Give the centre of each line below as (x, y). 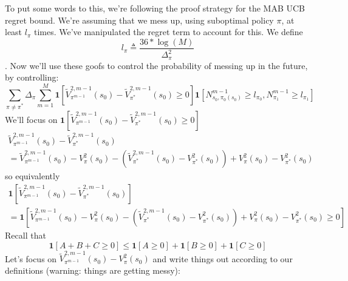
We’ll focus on (31, 119)
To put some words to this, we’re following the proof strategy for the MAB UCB (155, 8)
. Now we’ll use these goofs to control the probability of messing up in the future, (156, 65)
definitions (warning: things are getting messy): (93, 270)
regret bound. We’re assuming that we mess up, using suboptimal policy (139, 20)
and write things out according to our (223, 258)
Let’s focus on (31, 258)
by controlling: (32, 77)
